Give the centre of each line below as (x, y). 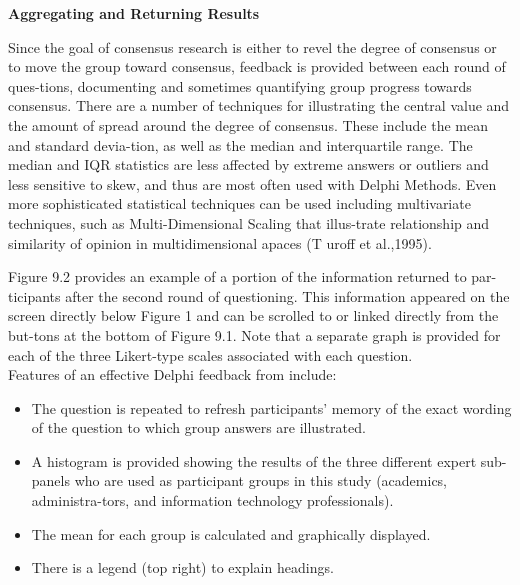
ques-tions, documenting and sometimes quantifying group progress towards (240, 85)
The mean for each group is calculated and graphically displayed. (231, 533)
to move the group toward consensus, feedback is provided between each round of (257, 66)
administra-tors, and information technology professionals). (212, 500)
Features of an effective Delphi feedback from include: (172, 374)
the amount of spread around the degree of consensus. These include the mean (248, 124)
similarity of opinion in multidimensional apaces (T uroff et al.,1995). (220, 242)
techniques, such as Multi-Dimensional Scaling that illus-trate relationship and (249, 222)
